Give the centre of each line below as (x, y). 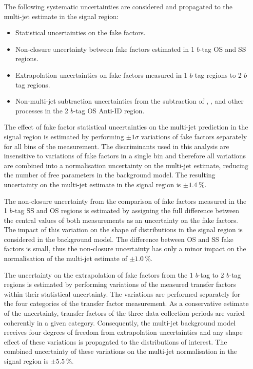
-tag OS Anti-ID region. (109, 110)
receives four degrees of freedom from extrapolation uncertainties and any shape (123, 332)
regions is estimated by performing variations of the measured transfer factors (120, 284)
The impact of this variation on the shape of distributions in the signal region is (123, 229)
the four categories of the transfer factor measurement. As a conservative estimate (126, 303)
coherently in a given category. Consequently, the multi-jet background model (120, 322)
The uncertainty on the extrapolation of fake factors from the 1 (98, 274)
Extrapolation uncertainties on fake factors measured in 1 (101, 75)
